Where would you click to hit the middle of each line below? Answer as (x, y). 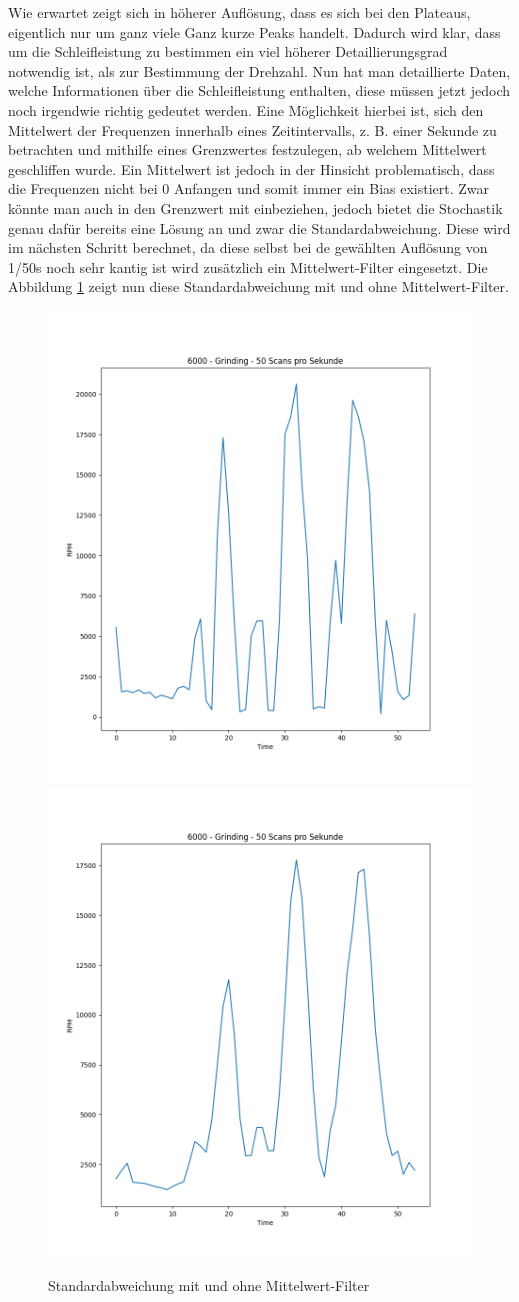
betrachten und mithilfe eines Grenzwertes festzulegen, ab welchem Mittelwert (247, 149)
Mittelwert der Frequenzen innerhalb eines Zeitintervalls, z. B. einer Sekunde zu (252, 129)
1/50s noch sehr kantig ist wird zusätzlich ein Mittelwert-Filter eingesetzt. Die (248, 266)
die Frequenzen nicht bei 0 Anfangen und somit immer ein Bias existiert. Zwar (249, 188)
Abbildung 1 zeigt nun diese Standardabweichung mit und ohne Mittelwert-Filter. (258, 286)
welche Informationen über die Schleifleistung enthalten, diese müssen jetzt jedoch (259, 90)
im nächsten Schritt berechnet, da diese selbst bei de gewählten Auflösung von (248, 247)
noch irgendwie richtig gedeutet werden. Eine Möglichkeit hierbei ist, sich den (246, 109)
